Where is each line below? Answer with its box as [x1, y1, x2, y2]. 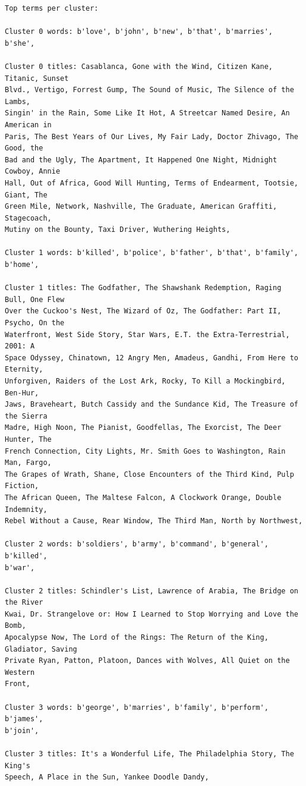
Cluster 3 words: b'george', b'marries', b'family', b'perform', [5, 703, 269, 712]
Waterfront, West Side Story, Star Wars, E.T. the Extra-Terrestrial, [5, 330, 290, 339]
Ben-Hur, [5, 388, 39, 397]
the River [5, 598, 43, 607]
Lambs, [5, 97, 30, 106]
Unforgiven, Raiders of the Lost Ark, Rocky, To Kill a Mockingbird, [5, 377, 286, 385]
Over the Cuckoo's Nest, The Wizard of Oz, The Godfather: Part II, [5, 307, 282, 316]
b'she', [5, 39, 35, 48]
